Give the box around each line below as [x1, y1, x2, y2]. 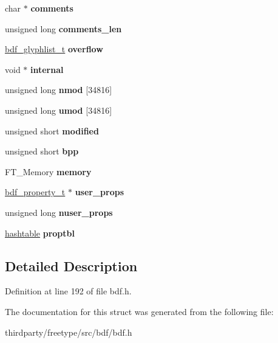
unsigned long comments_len [5, 22, 122, 35]
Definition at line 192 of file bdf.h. [5, 285, 132, 297]
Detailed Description [5, 256, 138, 275]
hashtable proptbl [5, 226, 75, 239]
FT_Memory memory [5, 165, 92, 178]
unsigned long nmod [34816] [5, 83, 112, 96]
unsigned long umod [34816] [5, 103, 112, 116]
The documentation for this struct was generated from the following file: [5, 305, 274, 317]
